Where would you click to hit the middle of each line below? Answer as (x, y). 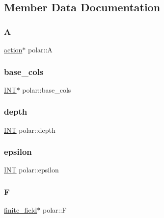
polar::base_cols (47, 89)
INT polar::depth (30, 130)
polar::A (40, 49)
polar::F (55, 210)
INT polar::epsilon (31, 170)
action (13, 49)
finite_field (21, 210)
